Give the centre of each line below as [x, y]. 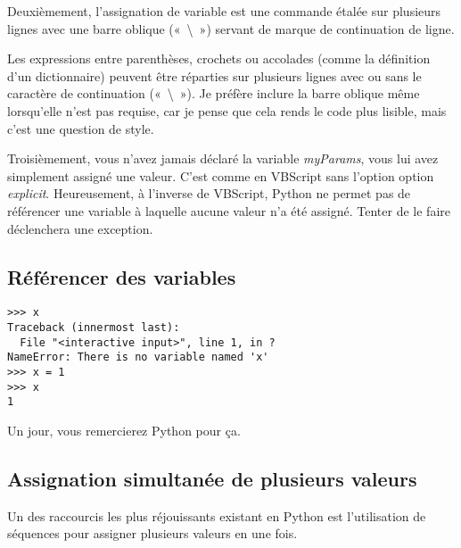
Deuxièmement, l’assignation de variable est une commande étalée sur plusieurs [224, 11]
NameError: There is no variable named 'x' [138, 357]
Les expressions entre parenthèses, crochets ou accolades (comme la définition [219, 58]
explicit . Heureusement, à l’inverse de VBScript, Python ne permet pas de [209, 193]
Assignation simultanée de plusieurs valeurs [212, 478]
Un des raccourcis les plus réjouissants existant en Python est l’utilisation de [217, 515]
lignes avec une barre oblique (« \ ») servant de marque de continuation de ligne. [231, 28]
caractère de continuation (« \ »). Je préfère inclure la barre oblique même [214, 93]
